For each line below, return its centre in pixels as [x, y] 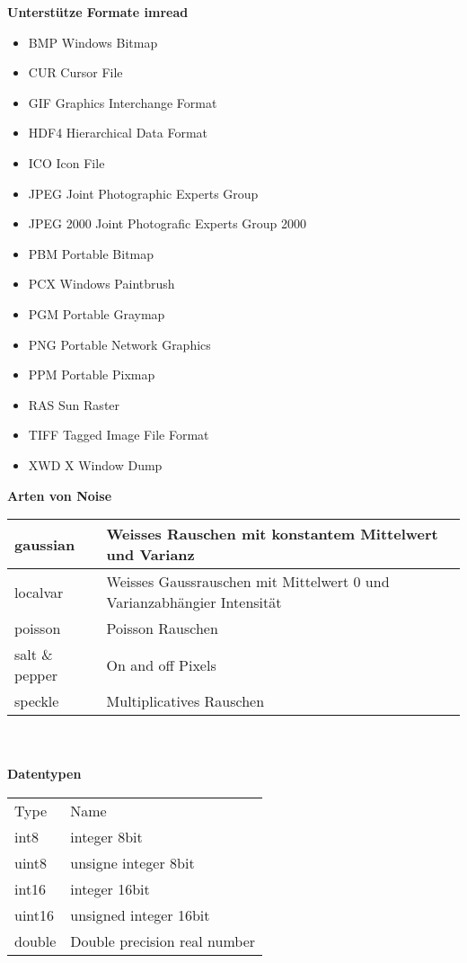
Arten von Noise [60, 495]
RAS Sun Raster [74, 404]
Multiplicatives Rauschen [185, 701]
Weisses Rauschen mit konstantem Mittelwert [272, 534]
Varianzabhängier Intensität [194, 602]
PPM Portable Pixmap [92, 374]
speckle [37, 701]
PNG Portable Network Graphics [119, 344]
